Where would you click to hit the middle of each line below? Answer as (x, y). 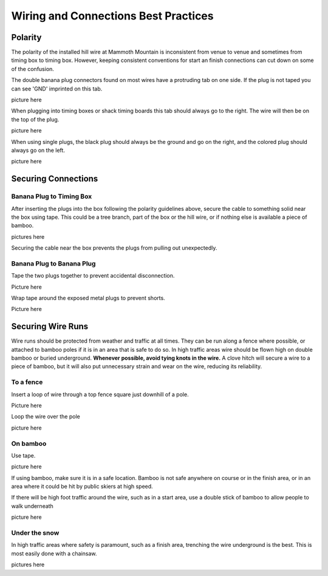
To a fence (27, 382)
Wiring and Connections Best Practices (112, 16)
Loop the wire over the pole (46, 417)
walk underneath (32, 506)
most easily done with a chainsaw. (54, 554)
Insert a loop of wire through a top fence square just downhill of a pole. (100, 394)
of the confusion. (33, 69)
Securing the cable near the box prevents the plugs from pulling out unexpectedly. (114, 248)
